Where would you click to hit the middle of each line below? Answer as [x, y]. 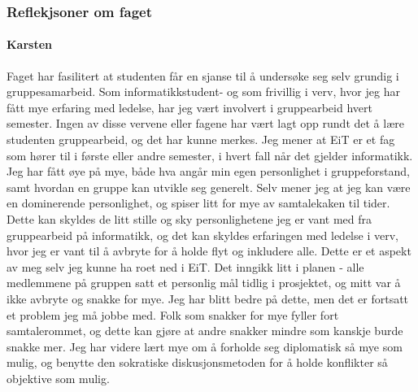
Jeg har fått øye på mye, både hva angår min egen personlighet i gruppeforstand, [209, 171]
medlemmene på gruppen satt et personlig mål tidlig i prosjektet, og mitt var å [204, 283]
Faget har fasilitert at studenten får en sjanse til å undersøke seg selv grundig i [203, 75]
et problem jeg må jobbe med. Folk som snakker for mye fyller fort [173, 314]
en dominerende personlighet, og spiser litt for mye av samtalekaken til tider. [198, 203]
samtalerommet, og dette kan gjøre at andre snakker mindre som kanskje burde [205, 331]
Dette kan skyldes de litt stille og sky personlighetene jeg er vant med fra [189, 218]
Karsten [30, 44]
